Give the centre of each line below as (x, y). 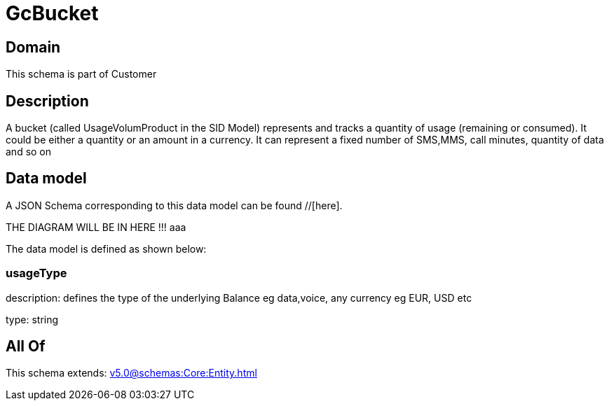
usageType (36, 273)
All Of (26, 346)
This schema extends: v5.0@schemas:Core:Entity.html (131, 373)
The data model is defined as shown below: (106, 248)
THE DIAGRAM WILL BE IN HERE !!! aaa (96, 227)
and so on (29, 152)
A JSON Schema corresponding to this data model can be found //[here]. (174, 205)
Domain (33, 47)
